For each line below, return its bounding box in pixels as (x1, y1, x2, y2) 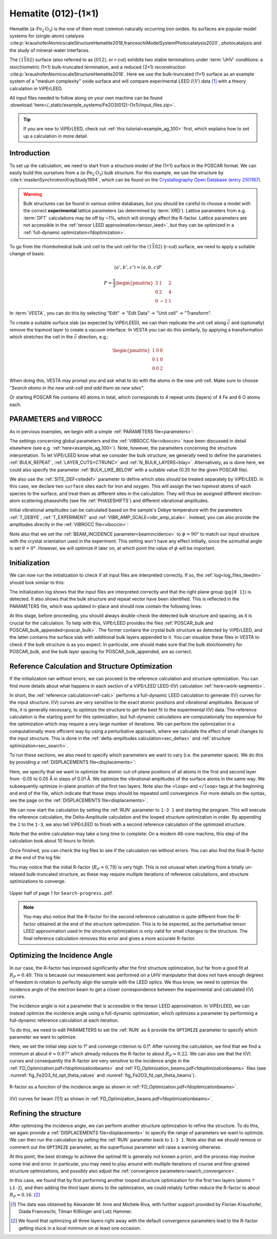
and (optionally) (231, 319, 265, 326)
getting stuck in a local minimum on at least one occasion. (18, 1225, 141, 1231)
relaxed (9, 871, 26, 877)
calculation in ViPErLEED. (9, 85, 63, 91)
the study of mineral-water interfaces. (9, 47, 90, 53)
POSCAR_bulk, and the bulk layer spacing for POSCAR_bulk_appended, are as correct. (9, 649, 192, 655)
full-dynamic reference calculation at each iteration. (9, 1018, 119, 1024)
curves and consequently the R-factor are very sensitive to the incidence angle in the (9, 1058, 190, 1064)
